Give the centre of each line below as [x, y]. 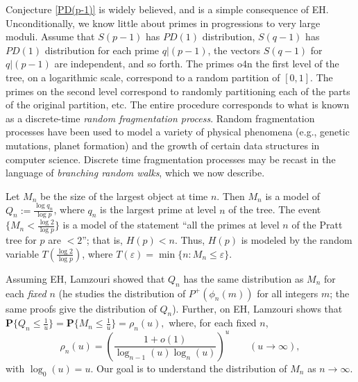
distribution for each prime [102, 50]
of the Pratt [317, 225]
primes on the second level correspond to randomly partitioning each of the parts [178, 91]
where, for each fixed [213, 323]
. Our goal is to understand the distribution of [189, 368]
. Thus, [190, 240]
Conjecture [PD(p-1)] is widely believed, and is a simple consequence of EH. [167, 9]
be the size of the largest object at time [124, 196]
